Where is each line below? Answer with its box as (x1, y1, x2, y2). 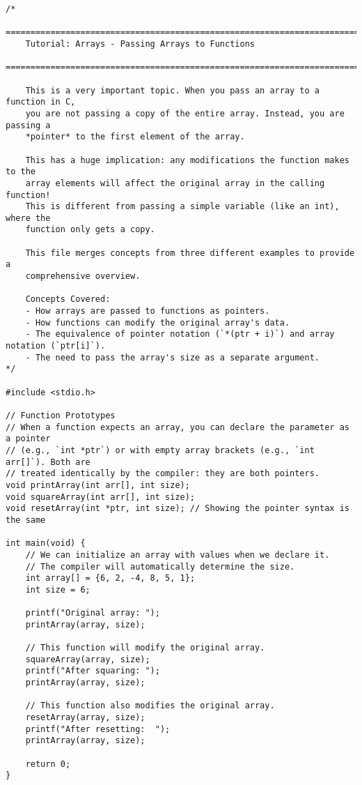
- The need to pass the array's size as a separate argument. (25, 352, 320, 363)
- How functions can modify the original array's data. (25, 317, 290, 328)
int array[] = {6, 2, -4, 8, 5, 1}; (25, 573, 196, 584)
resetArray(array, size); (25, 712, 145, 723)
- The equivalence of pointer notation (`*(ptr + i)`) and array (25, 329, 335, 340)
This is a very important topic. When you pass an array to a (25, 85, 320, 96)
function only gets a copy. (25, 224, 155, 235)
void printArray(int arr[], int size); (6, 480, 190, 490)
